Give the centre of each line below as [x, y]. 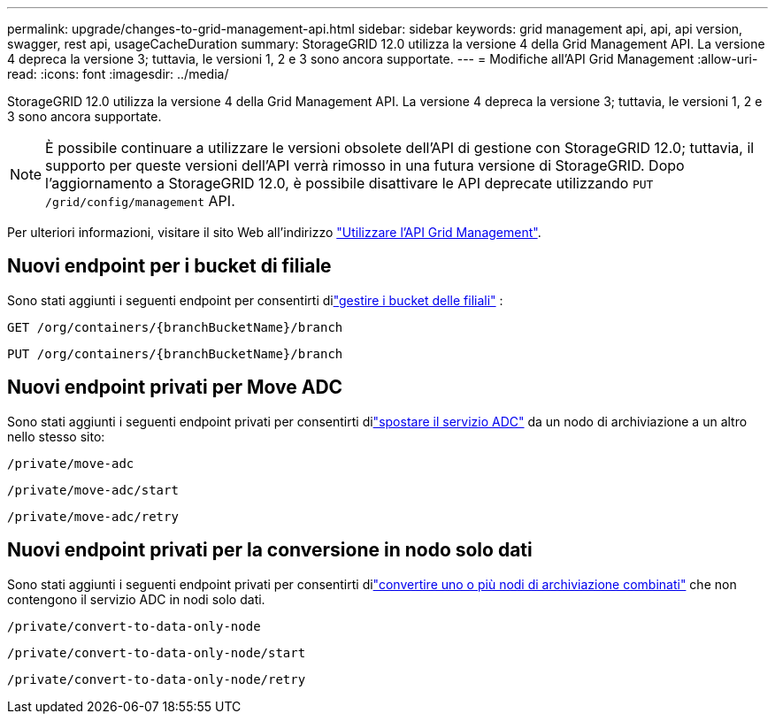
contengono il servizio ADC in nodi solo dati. [136, 599]
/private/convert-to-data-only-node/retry [157, 679]
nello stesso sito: [56, 436]
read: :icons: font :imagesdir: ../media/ [118, 74]
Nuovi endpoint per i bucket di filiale [169, 266]
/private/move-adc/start [93, 490]
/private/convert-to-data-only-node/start [157, 652]
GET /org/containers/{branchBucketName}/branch [175, 327]
